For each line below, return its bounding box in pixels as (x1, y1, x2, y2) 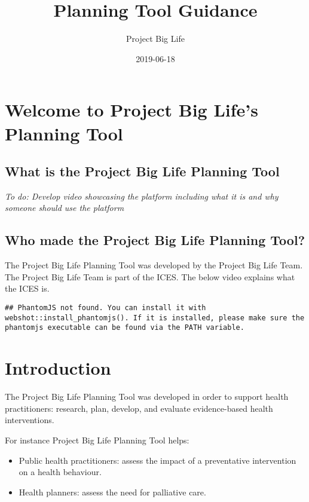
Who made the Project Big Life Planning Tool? (5, 231, 305, 249)
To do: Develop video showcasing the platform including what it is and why (5, 189, 279, 202)
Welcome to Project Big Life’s (5, 97, 258, 122)
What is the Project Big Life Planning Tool (5, 162, 280, 180)
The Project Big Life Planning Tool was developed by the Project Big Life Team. (5, 259, 303, 271)
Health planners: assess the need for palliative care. (19, 485, 206, 498)
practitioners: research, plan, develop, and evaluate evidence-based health (5, 402, 273, 414)
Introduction (5, 356, 111, 380)
